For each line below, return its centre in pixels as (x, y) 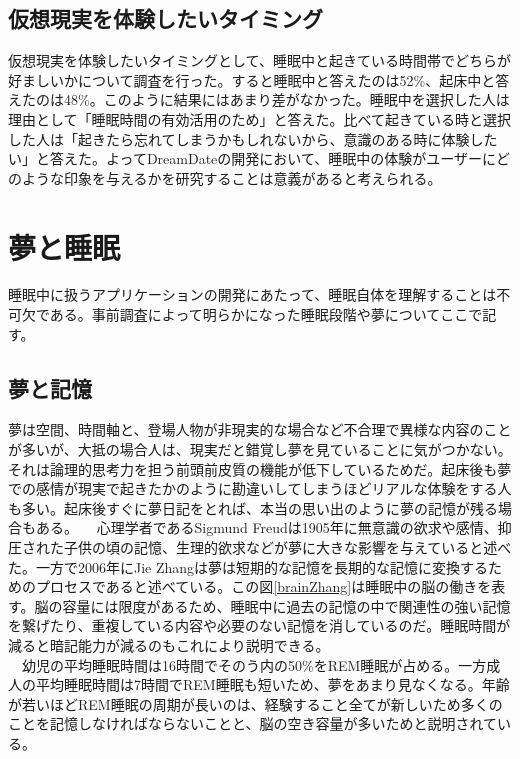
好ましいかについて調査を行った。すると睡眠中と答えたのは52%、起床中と (252, 79)
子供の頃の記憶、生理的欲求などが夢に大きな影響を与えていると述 (280, 547)
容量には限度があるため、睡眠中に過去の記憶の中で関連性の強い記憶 (286, 605)
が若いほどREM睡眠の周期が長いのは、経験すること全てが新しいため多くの (255, 703)
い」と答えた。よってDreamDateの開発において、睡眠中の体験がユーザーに (252, 158)
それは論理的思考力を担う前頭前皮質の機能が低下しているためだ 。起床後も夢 (260, 468)
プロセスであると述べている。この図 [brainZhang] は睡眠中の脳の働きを (263, 586)
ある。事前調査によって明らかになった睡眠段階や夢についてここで (266, 314)
